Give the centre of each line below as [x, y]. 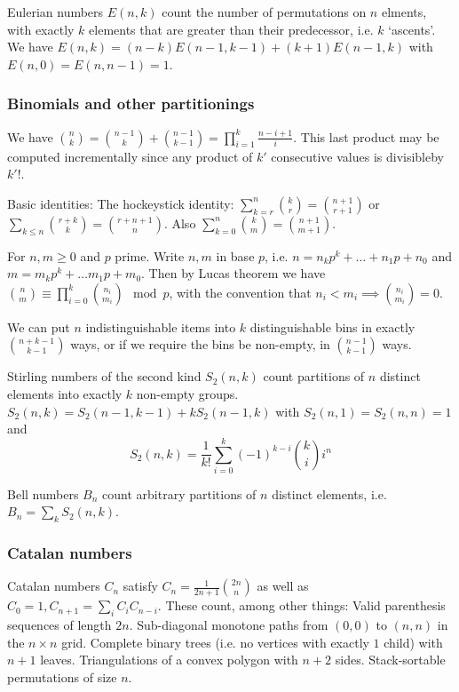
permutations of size [62, 677]
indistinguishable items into [161, 326]
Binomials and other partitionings [131, 103]
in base [235, 255]
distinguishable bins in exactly [332, 326]
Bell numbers [43, 493]
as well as [283, 586]
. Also [180, 223]
